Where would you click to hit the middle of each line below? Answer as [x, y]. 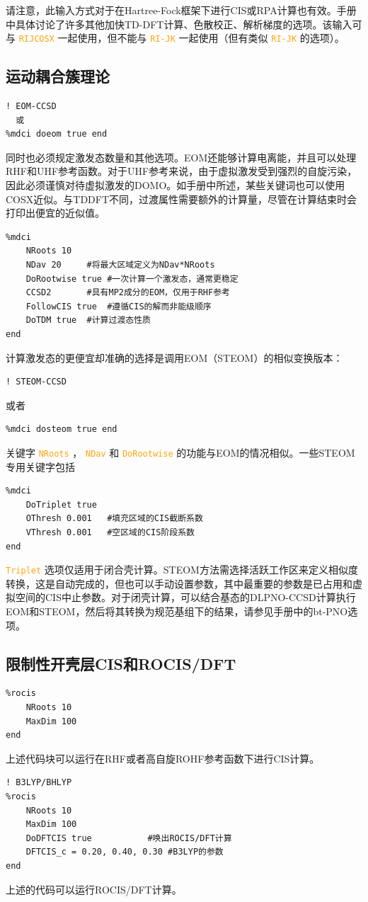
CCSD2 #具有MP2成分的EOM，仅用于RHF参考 [128, 293]
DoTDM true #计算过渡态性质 [88, 320]
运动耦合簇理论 [58, 76]
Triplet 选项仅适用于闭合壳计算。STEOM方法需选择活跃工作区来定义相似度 [182, 570]
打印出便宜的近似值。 [55, 213]
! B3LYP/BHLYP [39, 783]
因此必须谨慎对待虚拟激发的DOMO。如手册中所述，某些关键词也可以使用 [176, 185]
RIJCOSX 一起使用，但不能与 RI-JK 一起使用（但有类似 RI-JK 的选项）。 [182, 38]
